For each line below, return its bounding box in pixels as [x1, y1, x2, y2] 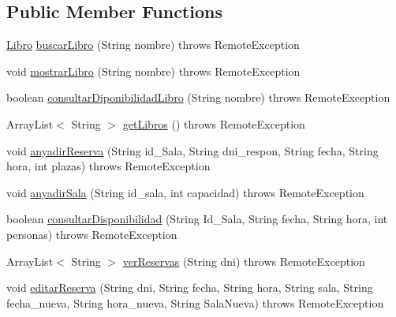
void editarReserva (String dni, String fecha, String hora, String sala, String [6, 279, 373, 296]
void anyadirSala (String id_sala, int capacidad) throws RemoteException [6, 184, 364, 200]
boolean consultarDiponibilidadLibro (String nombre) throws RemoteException [6, 89, 390, 106]
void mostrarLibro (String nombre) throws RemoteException [6, 62, 301, 79]
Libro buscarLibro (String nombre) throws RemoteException [6, 36, 300, 53]
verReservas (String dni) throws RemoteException [122, 252, 365, 269]
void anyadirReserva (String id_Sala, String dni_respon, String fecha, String [6, 142, 379, 158]
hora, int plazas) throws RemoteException [6, 158, 211, 174]
